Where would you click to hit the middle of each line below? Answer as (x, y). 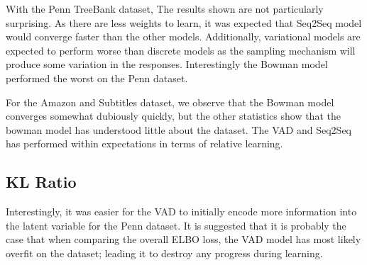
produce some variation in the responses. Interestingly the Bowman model (167, 64)
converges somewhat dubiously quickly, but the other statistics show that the (173, 116)
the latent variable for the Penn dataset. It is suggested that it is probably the (176, 225)
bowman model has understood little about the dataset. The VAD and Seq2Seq (179, 129)
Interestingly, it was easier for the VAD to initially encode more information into (181, 212)
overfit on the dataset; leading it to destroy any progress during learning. (164, 253)
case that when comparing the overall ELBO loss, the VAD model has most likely (183, 239)
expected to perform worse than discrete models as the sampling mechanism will (181, 50)
